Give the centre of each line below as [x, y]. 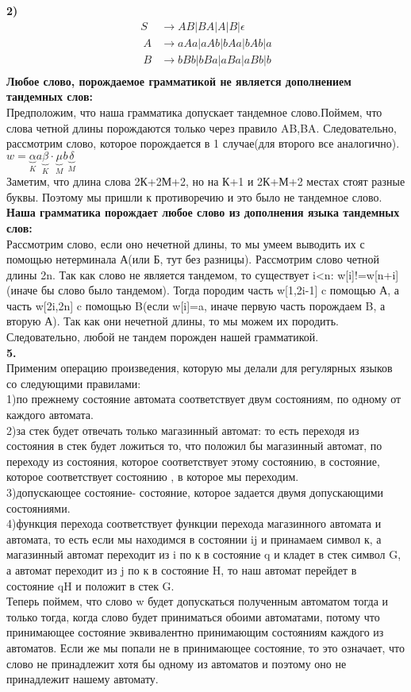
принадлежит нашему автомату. [83, 679]
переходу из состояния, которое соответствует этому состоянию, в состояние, [193, 461]
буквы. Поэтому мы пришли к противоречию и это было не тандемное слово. [194, 196]
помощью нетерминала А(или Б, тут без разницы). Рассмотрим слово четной [193, 259]
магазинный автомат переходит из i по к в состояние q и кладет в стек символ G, [204, 554]
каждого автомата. [50, 415]
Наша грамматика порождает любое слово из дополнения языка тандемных [203, 212]
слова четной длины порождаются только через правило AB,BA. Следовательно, [202, 127]
